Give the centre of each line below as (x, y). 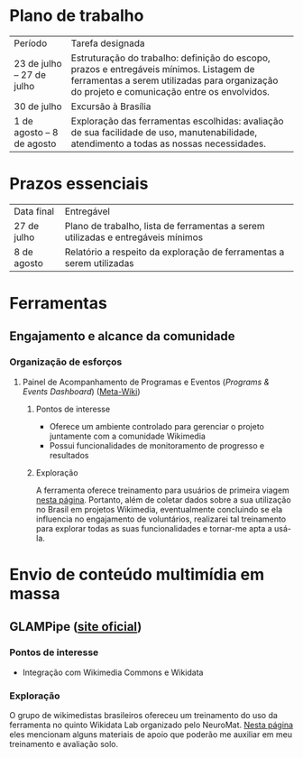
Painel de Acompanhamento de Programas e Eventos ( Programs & (146, 382)
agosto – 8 (36, 132)
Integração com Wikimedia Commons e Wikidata (113, 672)
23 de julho (38, 63)
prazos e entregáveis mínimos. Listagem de (163, 69)
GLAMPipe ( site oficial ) (76, 627)
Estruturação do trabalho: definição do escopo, (170, 58)
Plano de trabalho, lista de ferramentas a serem (165, 226)
